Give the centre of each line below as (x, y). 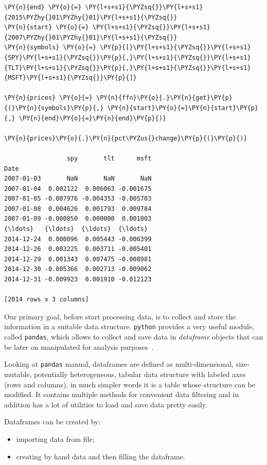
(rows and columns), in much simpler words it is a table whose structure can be (130, 384)
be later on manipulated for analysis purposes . (79, 346)
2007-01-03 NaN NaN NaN (78, 179)
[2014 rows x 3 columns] (47, 300)
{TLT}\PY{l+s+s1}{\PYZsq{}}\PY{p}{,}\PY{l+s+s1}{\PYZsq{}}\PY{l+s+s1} (128, 68)
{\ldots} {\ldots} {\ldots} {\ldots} (76, 229)
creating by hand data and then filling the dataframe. (101, 456)
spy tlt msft (109, 158)
